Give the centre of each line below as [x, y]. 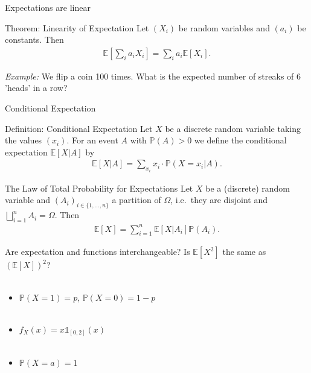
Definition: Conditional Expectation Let [79, 128]
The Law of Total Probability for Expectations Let [99, 188]
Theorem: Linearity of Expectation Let [77, 27]
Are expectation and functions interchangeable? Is [98, 252]
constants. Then [34, 39]
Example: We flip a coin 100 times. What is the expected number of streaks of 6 [153, 76]
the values [24, 140]
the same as [244, 252]
